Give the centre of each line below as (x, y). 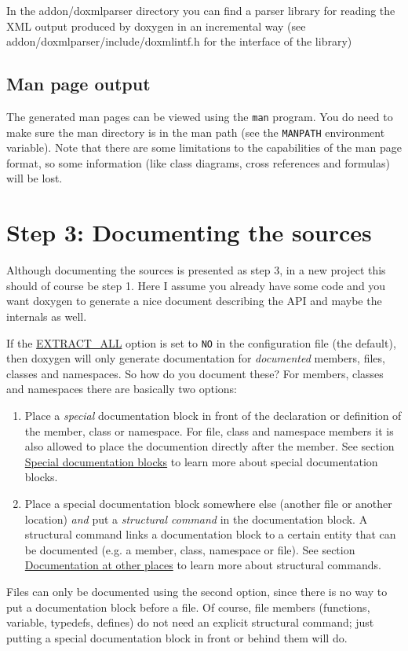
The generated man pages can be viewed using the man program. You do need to (200, 116)
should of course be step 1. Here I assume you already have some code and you (196, 285)
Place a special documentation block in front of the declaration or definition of (213, 416)
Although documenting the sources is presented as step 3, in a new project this (196, 270)
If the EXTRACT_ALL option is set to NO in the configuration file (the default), (201, 342)
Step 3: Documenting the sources (189, 232)
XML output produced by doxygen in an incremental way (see (156, 26)
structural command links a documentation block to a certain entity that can (210, 534)
